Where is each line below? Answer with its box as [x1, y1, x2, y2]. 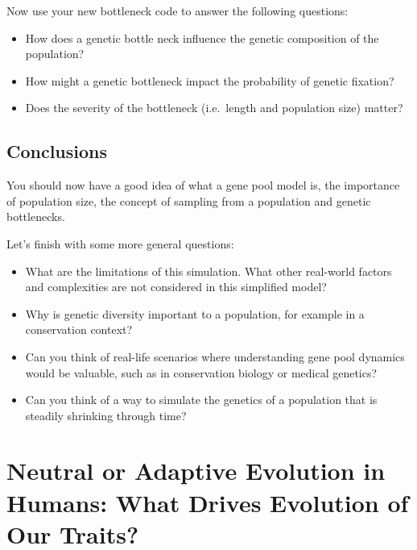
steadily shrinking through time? [25, 406, 187, 423]
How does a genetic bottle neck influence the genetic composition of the [25, 29, 379, 46]
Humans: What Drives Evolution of [6, 485, 409, 519]
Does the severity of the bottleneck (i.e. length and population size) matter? [25, 99, 403, 116]
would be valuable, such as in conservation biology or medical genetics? [25, 364, 378, 381]
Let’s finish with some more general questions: [6, 235, 234, 252]
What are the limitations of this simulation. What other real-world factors [25, 262, 392, 279]
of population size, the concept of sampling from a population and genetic [6, 192, 371, 209]
